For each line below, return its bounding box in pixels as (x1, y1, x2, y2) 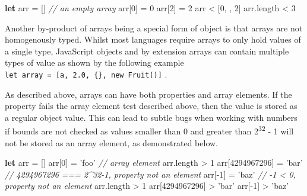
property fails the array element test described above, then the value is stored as (5, 99, 297, 112)
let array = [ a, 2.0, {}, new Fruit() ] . (5, 68, 167, 80)
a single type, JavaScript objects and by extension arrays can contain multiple (5, 44, 289, 57)
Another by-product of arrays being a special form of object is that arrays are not (5, 21, 303, 34)
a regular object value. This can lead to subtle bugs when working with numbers (5, 111, 297, 123)
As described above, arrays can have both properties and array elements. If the (5, 88, 292, 100)
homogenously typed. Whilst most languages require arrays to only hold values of (5, 33, 301, 46)
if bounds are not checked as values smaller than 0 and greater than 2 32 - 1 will (5, 123, 294, 137)
